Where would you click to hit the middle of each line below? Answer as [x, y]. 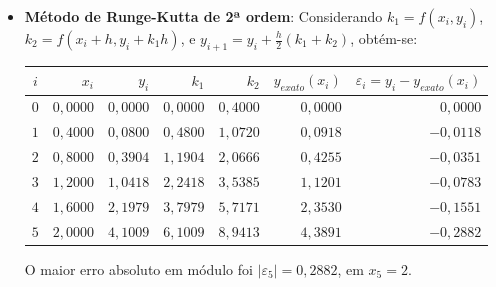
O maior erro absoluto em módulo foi [138, 268]
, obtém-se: [384, 38]
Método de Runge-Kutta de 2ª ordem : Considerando [203, 16]
